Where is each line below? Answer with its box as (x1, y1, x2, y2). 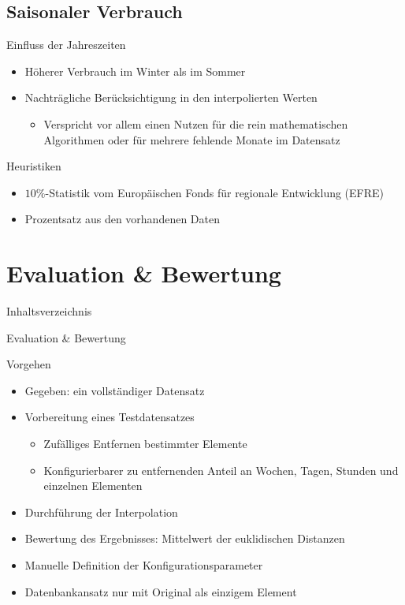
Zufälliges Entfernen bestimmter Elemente (43, 435, 247, 452)
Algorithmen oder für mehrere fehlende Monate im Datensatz (43, 131, 340, 148)
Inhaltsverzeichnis (6, 303, 92, 319)
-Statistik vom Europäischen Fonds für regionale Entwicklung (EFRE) (45, 184, 385, 200)
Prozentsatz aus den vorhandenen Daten (24, 211, 220, 227)
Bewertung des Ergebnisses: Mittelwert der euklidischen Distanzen (24, 530, 345, 547)
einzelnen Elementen (43, 477, 143, 494)
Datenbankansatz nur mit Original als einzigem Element (24, 583, 297, 599)
